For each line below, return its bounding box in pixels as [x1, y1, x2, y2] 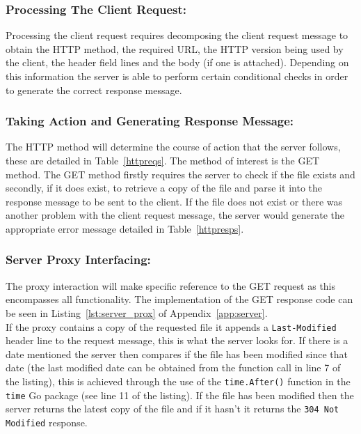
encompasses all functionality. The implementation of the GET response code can [6, 292, 353, 307]
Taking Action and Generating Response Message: [6, 112, 294, 130]
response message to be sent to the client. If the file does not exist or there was [6, 194, 343, 208]
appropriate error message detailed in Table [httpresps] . [6, 221, 244, 235]
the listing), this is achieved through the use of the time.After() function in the [6, 374, 351, 388]
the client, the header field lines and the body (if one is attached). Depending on [6, 55, 349, 70]
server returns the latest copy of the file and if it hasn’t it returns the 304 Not [6, 401, 339, 416]
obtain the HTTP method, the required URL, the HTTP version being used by [6, 41, 344, 56]
